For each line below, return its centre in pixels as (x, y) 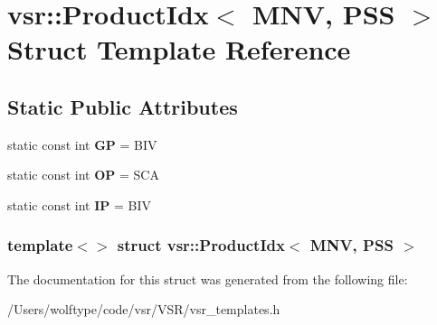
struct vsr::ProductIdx (201, 245)
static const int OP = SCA (83, 175)
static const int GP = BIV (82, 144)
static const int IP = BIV (79, 204)
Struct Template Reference (179, 49)
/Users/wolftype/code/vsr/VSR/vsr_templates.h (144, 309)
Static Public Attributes (123, 106)
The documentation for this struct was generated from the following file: (208, 279)
